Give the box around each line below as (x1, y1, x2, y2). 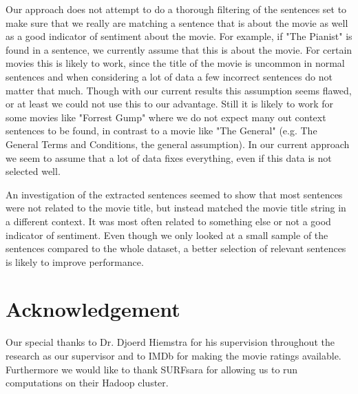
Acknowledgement (6, 295, 180, 323)
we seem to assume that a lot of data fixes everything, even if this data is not (6, 150, 332, 165)
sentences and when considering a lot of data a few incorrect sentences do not (6, 69, 333, 83)
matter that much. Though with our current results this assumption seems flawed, (6, 83, 352, 97)
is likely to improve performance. (6, 254, 144, 269)
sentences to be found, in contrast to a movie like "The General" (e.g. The (6, 123, 317, 138)
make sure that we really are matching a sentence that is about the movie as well (6, 15, 348, 30)
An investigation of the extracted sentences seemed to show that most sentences (6, 187, 343, 201)
